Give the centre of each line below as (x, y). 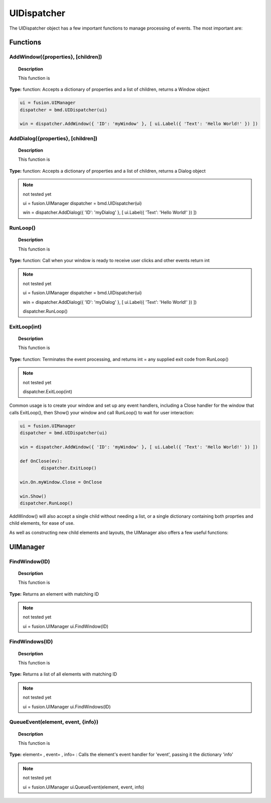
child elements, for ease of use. (42, 523)
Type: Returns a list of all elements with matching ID (63, 674)
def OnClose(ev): (41, 461)
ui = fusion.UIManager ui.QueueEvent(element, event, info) (84, 787)
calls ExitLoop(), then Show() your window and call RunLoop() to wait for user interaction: (102, 412)
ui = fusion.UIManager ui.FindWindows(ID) (67, 707)
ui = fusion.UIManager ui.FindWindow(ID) (66, 626)
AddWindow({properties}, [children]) (56, 57)
